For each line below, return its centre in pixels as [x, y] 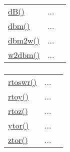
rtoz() [18, 110]
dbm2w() [24, 40]
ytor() [18, 125]
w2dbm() [24, 55]
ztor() [18, 139]
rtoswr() [22, 81]
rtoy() [18, 96]
